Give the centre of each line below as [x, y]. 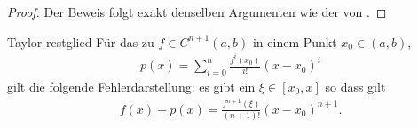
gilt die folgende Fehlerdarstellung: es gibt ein [131, 86]
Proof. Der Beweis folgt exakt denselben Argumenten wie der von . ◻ [197, 12]
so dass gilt [355, 86]
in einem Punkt [295, 41]
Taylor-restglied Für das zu [81, 41]
